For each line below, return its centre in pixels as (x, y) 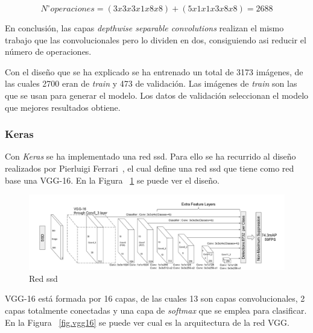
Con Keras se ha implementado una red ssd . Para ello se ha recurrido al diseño (150, 156)
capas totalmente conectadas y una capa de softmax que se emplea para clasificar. (156, 310)
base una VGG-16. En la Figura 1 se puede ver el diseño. (112, 180)
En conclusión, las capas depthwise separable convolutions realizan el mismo (144, 28)
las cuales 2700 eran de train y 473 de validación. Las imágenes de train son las (151, 83)
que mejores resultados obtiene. (63, 107)
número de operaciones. (48, 51)
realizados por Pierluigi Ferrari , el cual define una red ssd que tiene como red (150, 168)
